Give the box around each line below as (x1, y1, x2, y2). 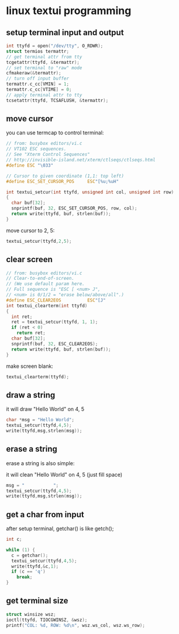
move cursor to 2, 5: (6, 227, 55, 234)
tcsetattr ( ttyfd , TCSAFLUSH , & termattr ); (6, 97, 109, 103)
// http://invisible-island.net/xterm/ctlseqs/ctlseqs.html (6, 157, 156, 163)
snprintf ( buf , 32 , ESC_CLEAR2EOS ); (11, 341, 98, 347)
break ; (16, 574, 33, 580)
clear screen (6, 255, 53, 265)
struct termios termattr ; (6, 48, 69, 54)
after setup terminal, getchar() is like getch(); (6, 525, 114, 532)
